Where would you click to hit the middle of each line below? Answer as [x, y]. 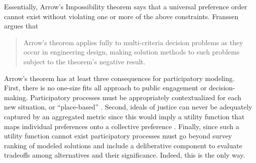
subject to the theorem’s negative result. [84, 61]
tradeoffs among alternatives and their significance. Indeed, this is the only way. [125, 155]
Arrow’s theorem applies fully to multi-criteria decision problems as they [133, 42]
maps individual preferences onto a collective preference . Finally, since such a [122, 126]
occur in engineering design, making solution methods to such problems [131, 52]
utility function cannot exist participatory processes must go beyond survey [118, 136]
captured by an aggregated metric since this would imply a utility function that [124, 116]
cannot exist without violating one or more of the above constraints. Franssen [121, 16]
